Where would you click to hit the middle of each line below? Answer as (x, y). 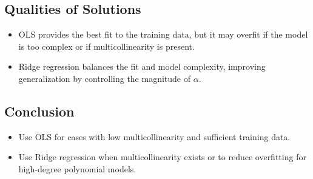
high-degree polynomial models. (77, 168)
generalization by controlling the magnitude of (105, 78)
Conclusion (39, 111)
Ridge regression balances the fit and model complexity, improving (142, 66)
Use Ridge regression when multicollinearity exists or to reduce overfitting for (162, 157)
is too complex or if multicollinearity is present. (106, 46)
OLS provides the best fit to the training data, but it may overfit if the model (163, 34)
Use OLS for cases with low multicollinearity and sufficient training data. (154, 136)
